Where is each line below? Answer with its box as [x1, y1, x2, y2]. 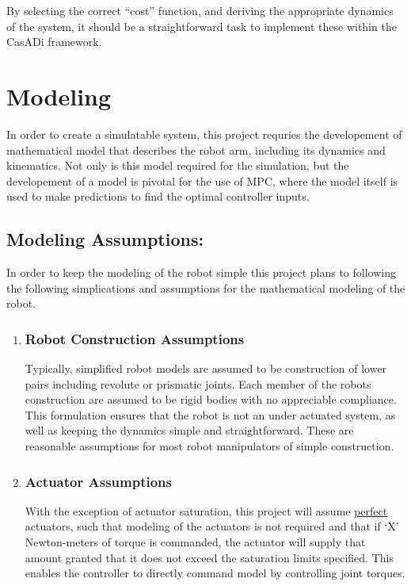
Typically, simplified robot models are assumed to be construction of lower [25, 360, 387, 377]
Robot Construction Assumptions [25, 328, 245, 348]
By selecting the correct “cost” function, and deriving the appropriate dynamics [6, 2, 394, 18]
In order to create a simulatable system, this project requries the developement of [6, 125, 402, 142]
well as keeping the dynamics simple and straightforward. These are [25, 422, 354, 439]
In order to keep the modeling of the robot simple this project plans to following [6, 264, 396, 281]
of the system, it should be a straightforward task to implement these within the [6, 17, 397, 34]
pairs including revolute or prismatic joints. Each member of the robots [25, 375, 371, 392]
